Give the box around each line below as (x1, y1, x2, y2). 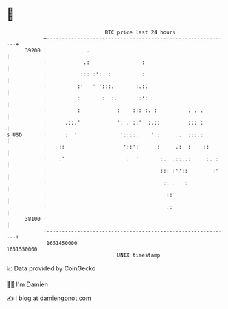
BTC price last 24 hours (104, 29, 176, 36)
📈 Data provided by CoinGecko (6, 264, 96, 273)
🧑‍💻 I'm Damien (6, 280, 49, 288)
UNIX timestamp (117, 251, 161, 259)
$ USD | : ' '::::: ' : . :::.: (6, 131, 204, 138)
